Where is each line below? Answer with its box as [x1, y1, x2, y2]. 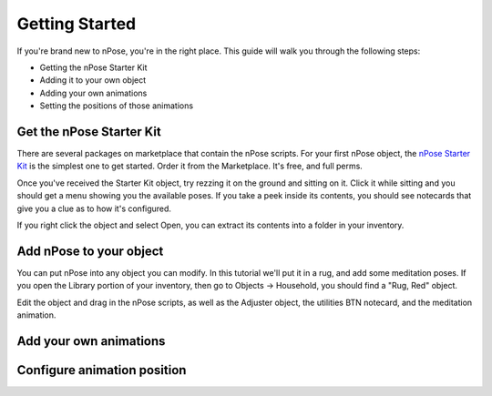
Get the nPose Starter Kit [16, 124, 161, 139]
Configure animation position [16, 362, 187, 378]
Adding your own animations [39, 87, 148, 98]
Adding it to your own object [39, 75, 147, 86]
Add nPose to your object [16, 243, 164, 259]
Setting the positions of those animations [39, 100, 194, 111]
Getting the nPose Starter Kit [39, 62, 148, 73]
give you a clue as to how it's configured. [16, 203, 172, 214]
